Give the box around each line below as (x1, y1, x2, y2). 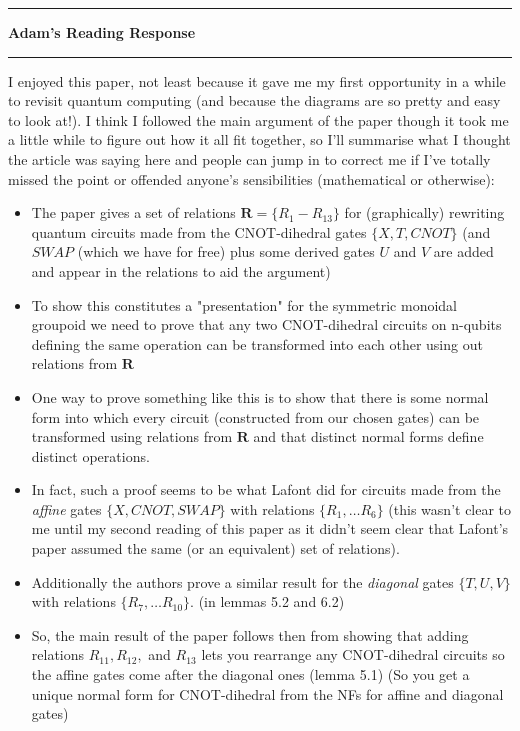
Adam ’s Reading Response (8, 22, 196, 42)
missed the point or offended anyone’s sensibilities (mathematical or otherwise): (8, 168, 495, 189)
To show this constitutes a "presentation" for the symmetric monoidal (31, 294, 457, 315)
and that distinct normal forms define (253, 426, 484, 447)
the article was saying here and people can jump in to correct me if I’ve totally (8, 148, 491, 169)
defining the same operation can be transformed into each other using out (31, 333, 483, 354)
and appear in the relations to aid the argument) (31, 260, 331, 281)
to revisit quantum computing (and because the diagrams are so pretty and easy (8, 90, 501, 111)
